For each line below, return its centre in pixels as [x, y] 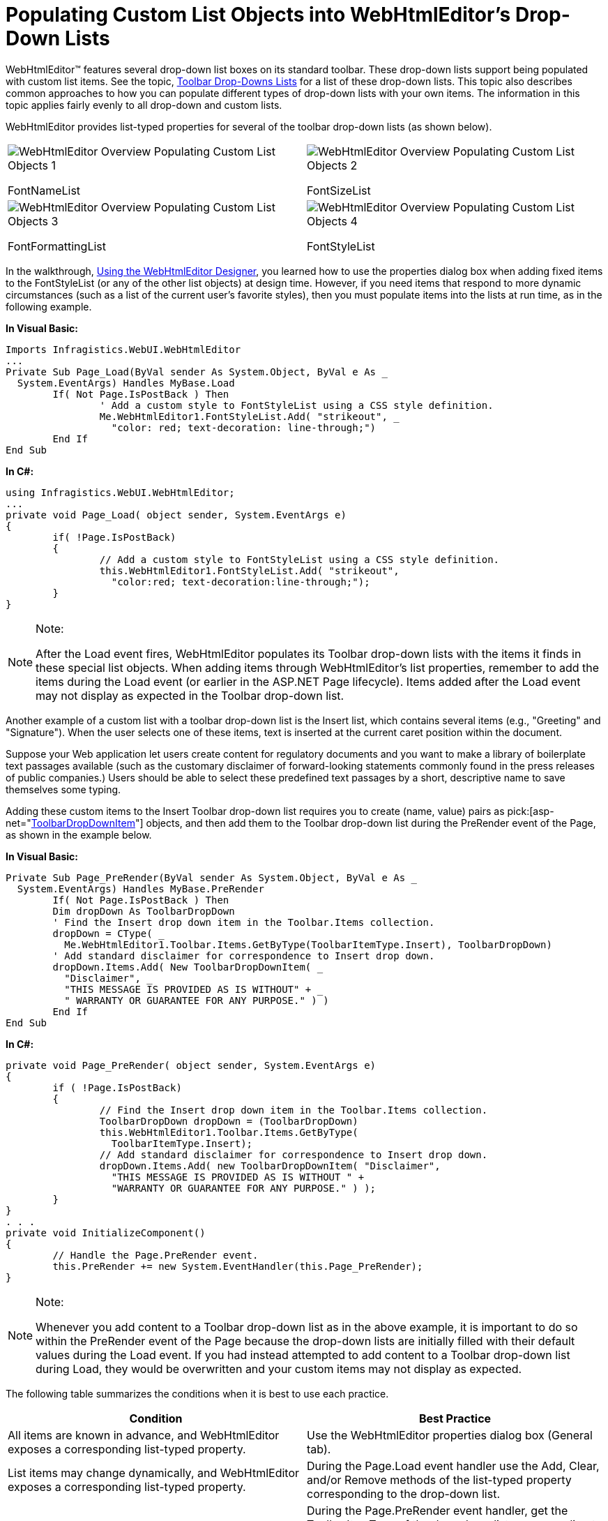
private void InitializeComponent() [106, 1232]
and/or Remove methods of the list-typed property [439, 1479]
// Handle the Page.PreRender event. [155, 1255]
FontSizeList [339, 190]
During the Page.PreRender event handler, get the [438, 1510]
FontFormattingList [57, 246]
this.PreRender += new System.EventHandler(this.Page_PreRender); [238, 1266]
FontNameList [44, 190]
